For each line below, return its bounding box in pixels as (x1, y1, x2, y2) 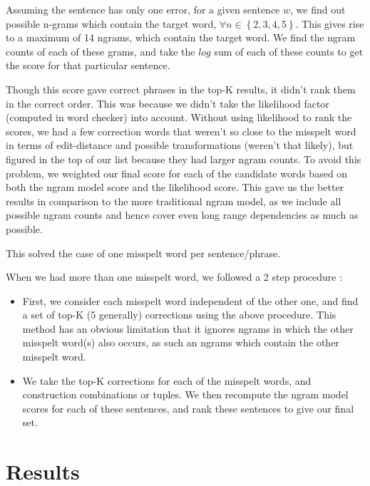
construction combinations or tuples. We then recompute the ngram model (22, 387, 349, 402)
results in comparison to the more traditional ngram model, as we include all (6, 193, 341, 208)
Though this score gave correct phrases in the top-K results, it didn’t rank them (6, 81, 356, 96)
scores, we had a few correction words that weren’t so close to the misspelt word (6, 123, 356, 138)
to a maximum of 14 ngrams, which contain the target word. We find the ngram (6, 30, 356, 45)
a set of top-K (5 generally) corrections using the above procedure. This (22, 307, 336, 322)
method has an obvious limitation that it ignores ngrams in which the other (22, 321, 354, 336)
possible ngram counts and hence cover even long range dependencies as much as (6, 207, 359, 222)
